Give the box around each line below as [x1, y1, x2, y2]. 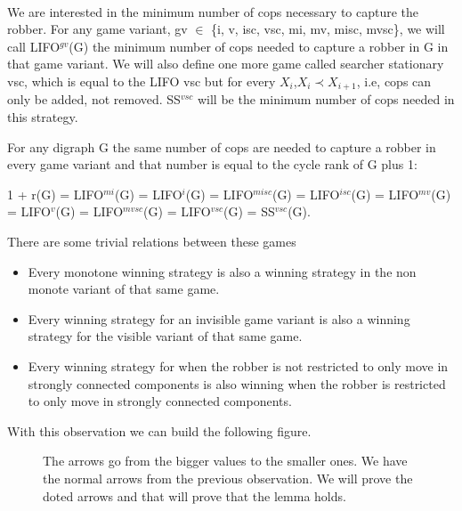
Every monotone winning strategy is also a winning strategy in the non [28, 262, 417, 280]
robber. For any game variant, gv [7, 20, 188, 38]
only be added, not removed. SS [7, 90, 181, 109]
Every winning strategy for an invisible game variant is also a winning [28, 309, 410, 328]
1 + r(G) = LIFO [7, 184, 104, 203]
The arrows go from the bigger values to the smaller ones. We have [43, 451, 408, 470]
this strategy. [7, 108, 78, 126]
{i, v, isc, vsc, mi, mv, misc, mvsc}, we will [211, 20, 445, 38]
